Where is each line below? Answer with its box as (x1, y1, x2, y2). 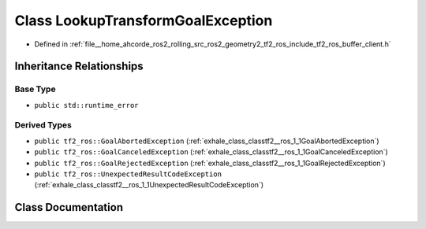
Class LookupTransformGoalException (14, 12, 273, 29)
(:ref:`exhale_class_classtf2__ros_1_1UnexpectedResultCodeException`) (34, 180, 264, 190)
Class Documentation (14, 201, 124, 214)
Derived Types (14, 120, 73, 131)
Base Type (14, 83, 56, 94)
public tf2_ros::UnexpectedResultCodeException (34, 170, 222, 179)
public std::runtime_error (34, 101, 139, 109)
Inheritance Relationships (14, 60, 144, 73)
